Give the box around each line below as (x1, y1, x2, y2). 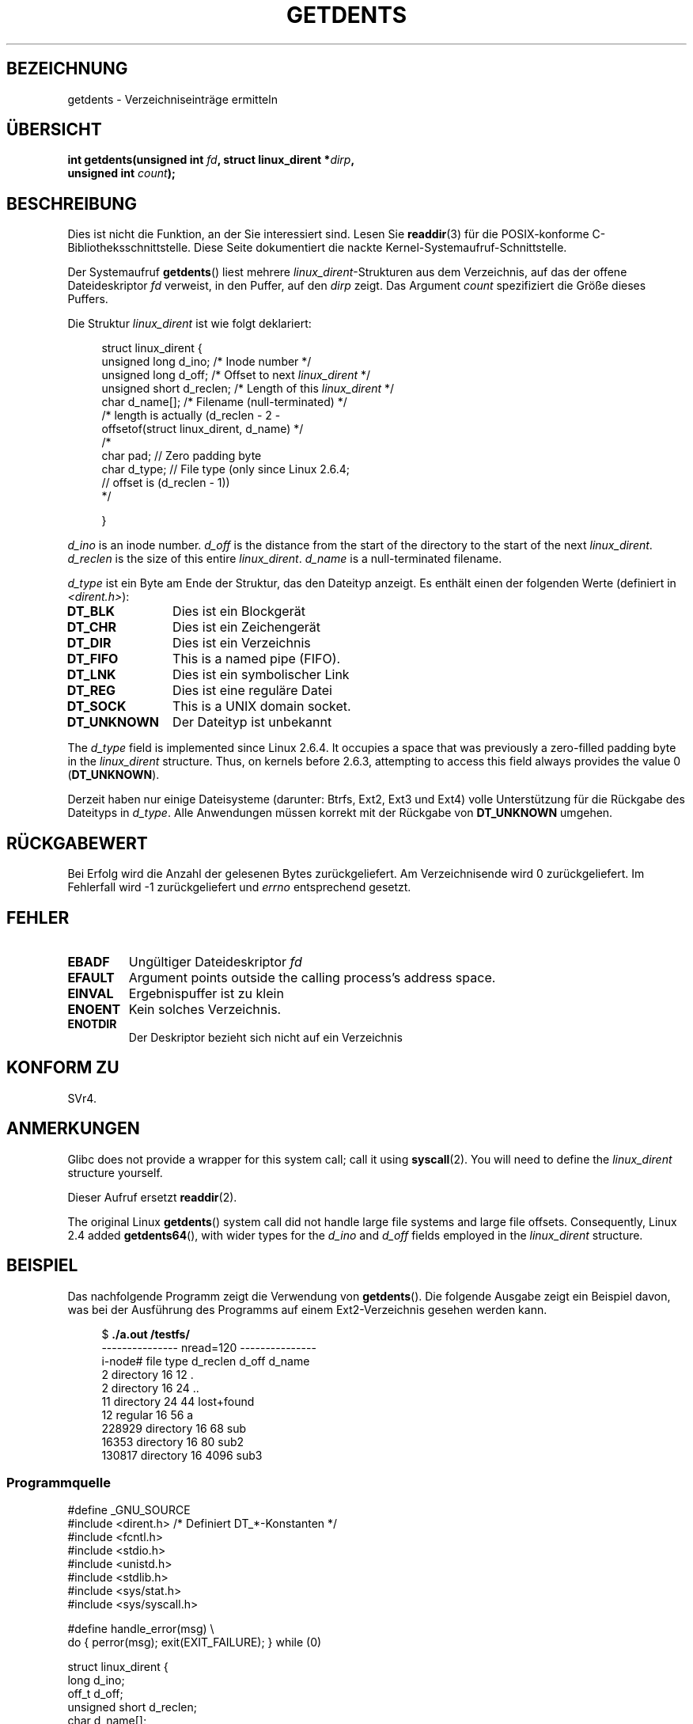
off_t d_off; (67, 1687, 123, 1701)
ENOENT (67, 1001, 121, 1017)
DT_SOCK (66, 698, 127, 715)
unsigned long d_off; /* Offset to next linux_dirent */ (101, 368, 371, 382)
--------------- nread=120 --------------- (101, 1340, 316, 1354)
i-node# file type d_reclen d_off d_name (101, 1354, 310, 1368)
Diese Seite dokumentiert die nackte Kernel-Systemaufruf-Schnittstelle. (194, 241, 567, 255)
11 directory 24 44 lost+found (101, 1394, 255, 1408)
